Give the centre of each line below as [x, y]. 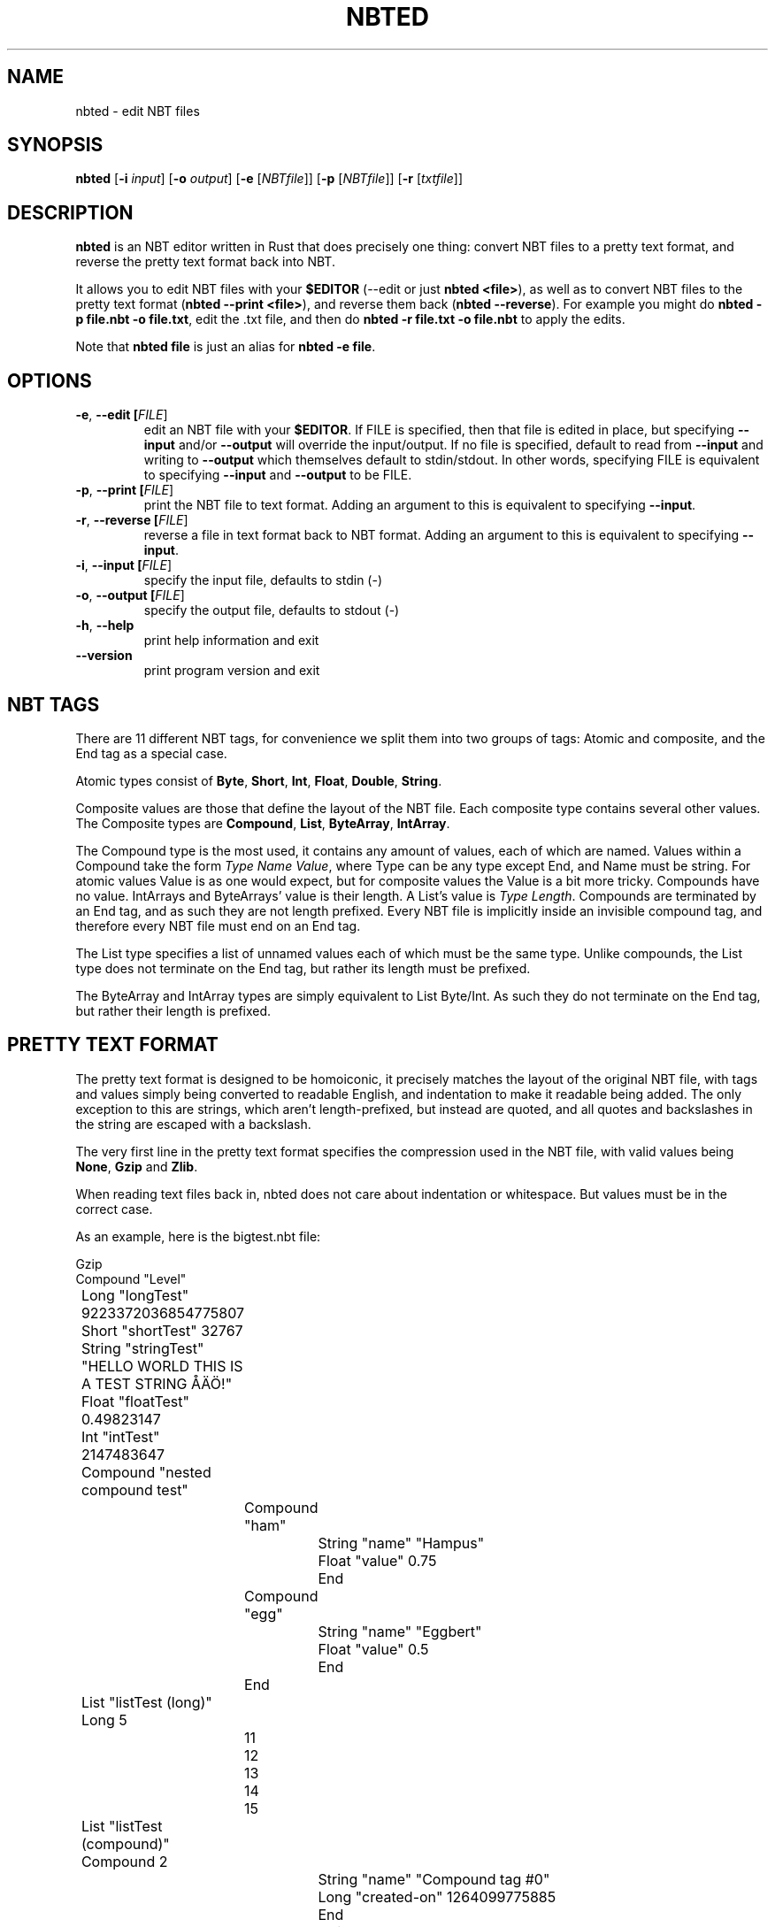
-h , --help [105, 626]
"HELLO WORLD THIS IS [162, 1366]
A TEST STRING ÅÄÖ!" [157, 1383]
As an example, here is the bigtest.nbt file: [198, 1236]
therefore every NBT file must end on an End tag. [218, 925]
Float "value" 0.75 [377, 1560]
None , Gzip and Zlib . [137, 1166]
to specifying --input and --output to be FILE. [278, 475]
